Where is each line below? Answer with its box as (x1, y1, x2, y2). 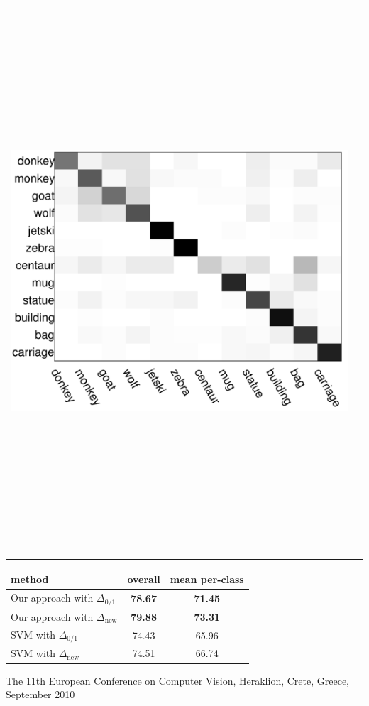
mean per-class (170, 572, 244, 587)
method (11, 572, 49, 587)
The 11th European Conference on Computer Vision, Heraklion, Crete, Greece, (6, 673, 349, 688)
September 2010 (6, 687, 75, 702)
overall (127, 572, 160, 587)
